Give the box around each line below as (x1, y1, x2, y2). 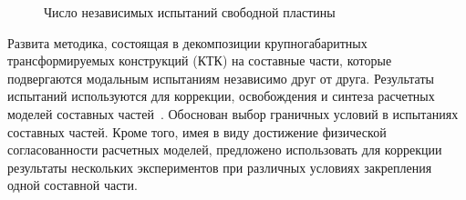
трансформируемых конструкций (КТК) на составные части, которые (7, 51, 392, 70)
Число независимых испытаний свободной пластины (44, 3, 336, 21)
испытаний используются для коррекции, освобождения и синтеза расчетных (7, 86, 435, 105)
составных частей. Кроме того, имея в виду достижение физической (7, 122, 387, 141)
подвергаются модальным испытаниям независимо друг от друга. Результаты (7, 68, 434, 87)
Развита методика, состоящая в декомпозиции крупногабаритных (7, 33, 368, 52)
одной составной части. (7, 175, 138, 195)
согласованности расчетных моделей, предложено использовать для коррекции (7, 140, 442, 159)
